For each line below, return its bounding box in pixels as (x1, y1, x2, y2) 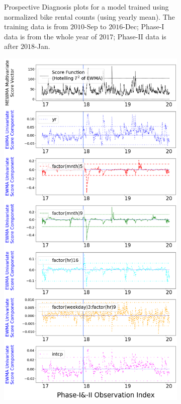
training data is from (4, 21, 68, 32)
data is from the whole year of (4, 31, 97, 41)
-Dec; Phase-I (123, 21, 164, 32)
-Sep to (84, 21, 107, 32)
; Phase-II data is (113, 31, 166, 41)
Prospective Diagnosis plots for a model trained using (4, 2, 169, 12)
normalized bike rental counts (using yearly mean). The (4, 11, 175, 22)
